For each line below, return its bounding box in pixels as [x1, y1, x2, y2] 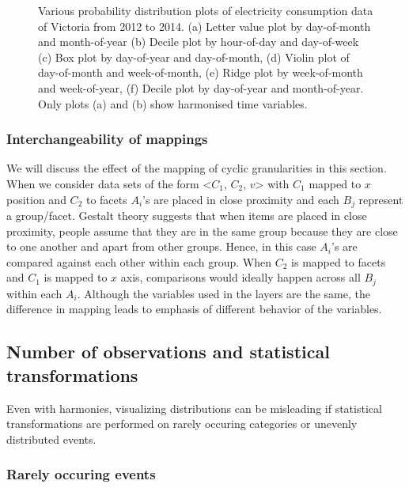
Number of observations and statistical [6, 339, 330, 364]
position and [6, 191, 66, 207]
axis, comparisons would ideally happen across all [120, 269, 361, 286]
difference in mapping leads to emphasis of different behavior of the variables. [6, 301, 382, 317]
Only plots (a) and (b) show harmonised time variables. [38, 95, 308, 112]
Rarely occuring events [6, 464, 156, 484]
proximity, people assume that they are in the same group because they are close [6, 222, 398, 239]
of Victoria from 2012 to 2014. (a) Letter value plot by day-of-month [38, 17, 371, 34]
